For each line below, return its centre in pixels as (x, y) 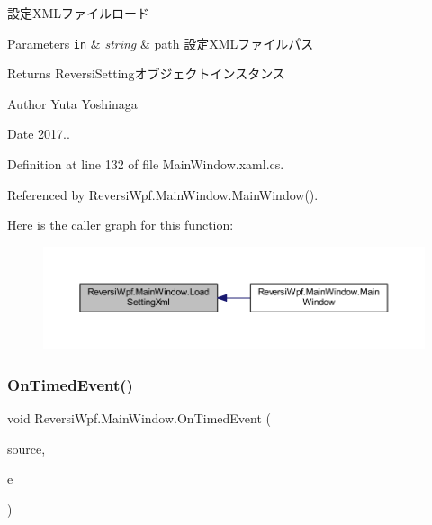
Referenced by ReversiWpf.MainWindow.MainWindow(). (163, 194)
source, (27, 448)
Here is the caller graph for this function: (121, 225)
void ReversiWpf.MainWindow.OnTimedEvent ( (139, 418)
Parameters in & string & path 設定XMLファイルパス (161, 43)
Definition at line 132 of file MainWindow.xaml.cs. (146, 164)
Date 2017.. (39, 134)
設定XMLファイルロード (79, 13)
